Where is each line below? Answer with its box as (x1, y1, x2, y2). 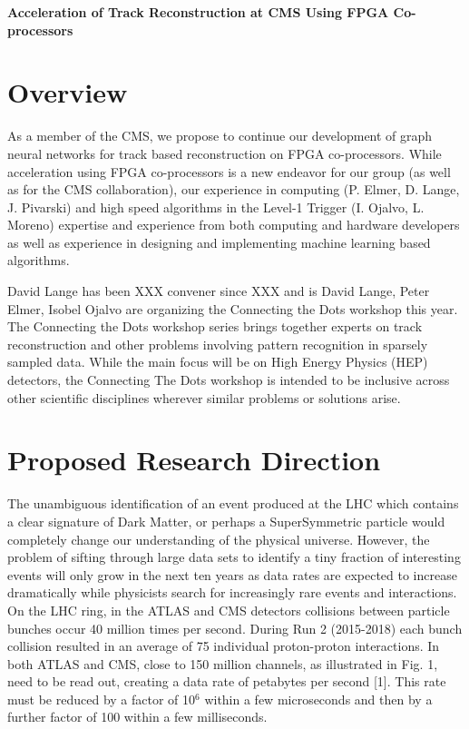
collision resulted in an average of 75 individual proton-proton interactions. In (7, 636, 440, 655)
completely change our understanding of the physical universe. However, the (7, 529, 430, 548)
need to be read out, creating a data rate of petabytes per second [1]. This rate (7, 672, 446, 691)
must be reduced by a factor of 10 (7, 689, 196, 708)
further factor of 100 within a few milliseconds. (7, 707, 268, 726)
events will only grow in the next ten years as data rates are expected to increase (7, 565, 457, 584)
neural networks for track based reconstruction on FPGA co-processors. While (7, 143, 442, 163)
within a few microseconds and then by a (204, 689, 433, 708)
